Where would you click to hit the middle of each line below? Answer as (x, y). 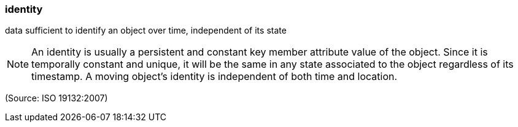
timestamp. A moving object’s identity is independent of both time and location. (215, 77)
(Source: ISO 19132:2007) (56, 98)
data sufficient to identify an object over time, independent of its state (146, 31)
